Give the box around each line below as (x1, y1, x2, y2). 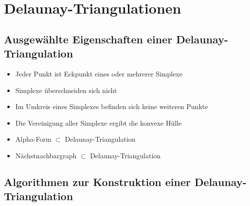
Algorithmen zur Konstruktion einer (4, 174, 191, 189)
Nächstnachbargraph (15, 150, 77, 160)
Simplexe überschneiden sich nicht (15, 85, 117, 95)
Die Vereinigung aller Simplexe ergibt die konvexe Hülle (15, 117, 182, 128)
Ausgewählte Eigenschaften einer (4, 31, 173, 46)
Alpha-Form (15, 134, 52, 144)
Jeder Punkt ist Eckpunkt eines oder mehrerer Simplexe (15, 68, 182, 78)
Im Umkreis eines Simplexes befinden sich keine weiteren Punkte (15, 101, 208, 112)
